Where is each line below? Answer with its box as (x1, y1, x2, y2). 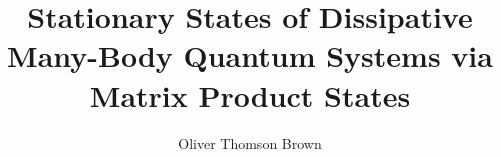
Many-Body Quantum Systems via (7, 35, 493, 76)
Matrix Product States (89, 74, 411, 115)
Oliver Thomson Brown (178, 132, 322, 153)
